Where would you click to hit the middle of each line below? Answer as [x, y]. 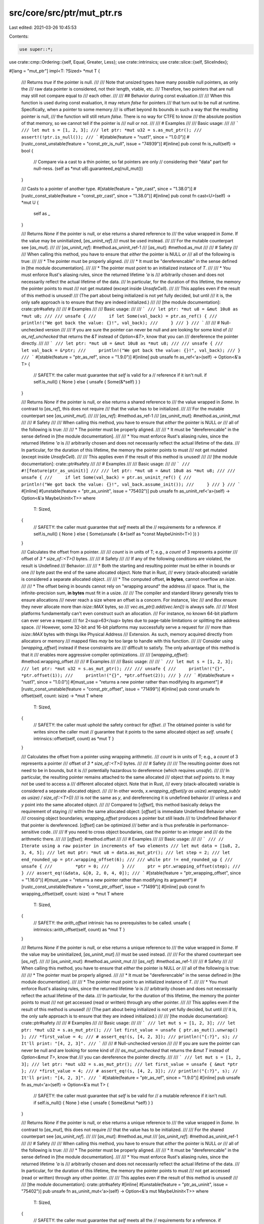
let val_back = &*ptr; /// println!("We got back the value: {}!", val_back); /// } [131, 350]
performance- [215, 825]
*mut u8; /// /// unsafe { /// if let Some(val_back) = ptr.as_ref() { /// [119, 316]
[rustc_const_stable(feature [49, 195]
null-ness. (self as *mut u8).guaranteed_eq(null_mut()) [88, 168]
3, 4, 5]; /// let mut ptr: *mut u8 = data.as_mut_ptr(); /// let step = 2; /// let [126, 853]
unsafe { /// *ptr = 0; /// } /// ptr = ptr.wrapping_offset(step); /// [131, 866]
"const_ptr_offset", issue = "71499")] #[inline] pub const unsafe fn [153, 689]
